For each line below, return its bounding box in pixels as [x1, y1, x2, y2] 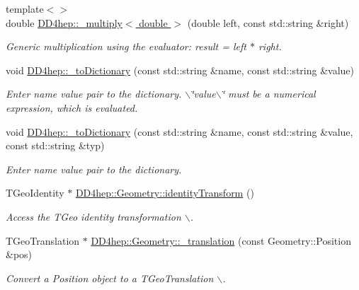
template [6, 1, 44, 16]
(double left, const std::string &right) [187, 15, 349, 30]
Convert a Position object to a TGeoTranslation [6, 270, 214, 285]
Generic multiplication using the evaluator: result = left [6, 39, 246, 54]
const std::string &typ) [6, 138, 105, 153]
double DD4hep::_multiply [6, 15, 122, 30]
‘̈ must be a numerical [221, 86, 316, 101]
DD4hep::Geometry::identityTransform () [75, 185, 254, 200]
